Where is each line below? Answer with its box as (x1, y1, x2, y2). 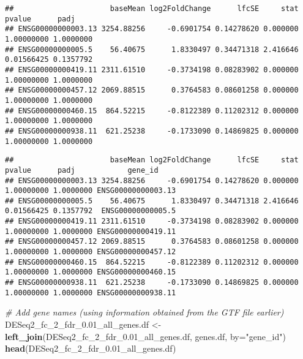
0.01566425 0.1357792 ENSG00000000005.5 (5, 206, 176, 216)
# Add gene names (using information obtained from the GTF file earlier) (5, 306, 284, 319)
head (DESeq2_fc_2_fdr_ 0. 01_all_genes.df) (5, 342, 176, 355)
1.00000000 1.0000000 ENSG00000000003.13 (5, 186, 176, 195)
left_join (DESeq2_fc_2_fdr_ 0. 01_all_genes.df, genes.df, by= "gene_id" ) (5, 330, 286, 342)
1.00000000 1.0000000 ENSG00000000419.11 (5, 227, 176, 236)
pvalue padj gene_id (5, 165, 159, 175)
